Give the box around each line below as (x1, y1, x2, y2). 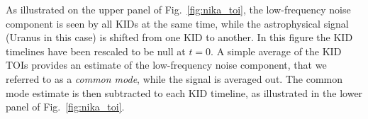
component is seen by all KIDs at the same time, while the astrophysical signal (6, 16, 349, 30)
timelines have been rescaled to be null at (6, 43, 186, 58)
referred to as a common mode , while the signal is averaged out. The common (6, 71, 342, 86)
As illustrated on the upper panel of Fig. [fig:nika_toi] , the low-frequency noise (6, 2, 351, 16)
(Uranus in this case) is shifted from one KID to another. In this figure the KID (6, 30, 353, 45)
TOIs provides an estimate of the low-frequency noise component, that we (6, 57, 327, 72)
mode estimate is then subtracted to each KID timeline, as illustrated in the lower (6, 85, 363, 100)
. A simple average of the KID (211, 43, 342, 58)
